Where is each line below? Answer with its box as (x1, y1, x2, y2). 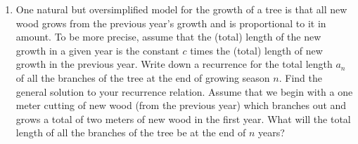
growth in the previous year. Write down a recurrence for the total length (15, 57, 333, 71)
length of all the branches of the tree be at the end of (15, 125, 246, 140)
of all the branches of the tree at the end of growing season (15, 70, 270, 85)
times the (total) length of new (190, 43, 323, 57)
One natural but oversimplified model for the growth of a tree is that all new (15, 2, 347, 16)
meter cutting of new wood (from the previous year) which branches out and (15, 98, 347, 113)
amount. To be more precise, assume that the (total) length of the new (15, 29, 321, 44)
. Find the (279, 70, 322, 85)
